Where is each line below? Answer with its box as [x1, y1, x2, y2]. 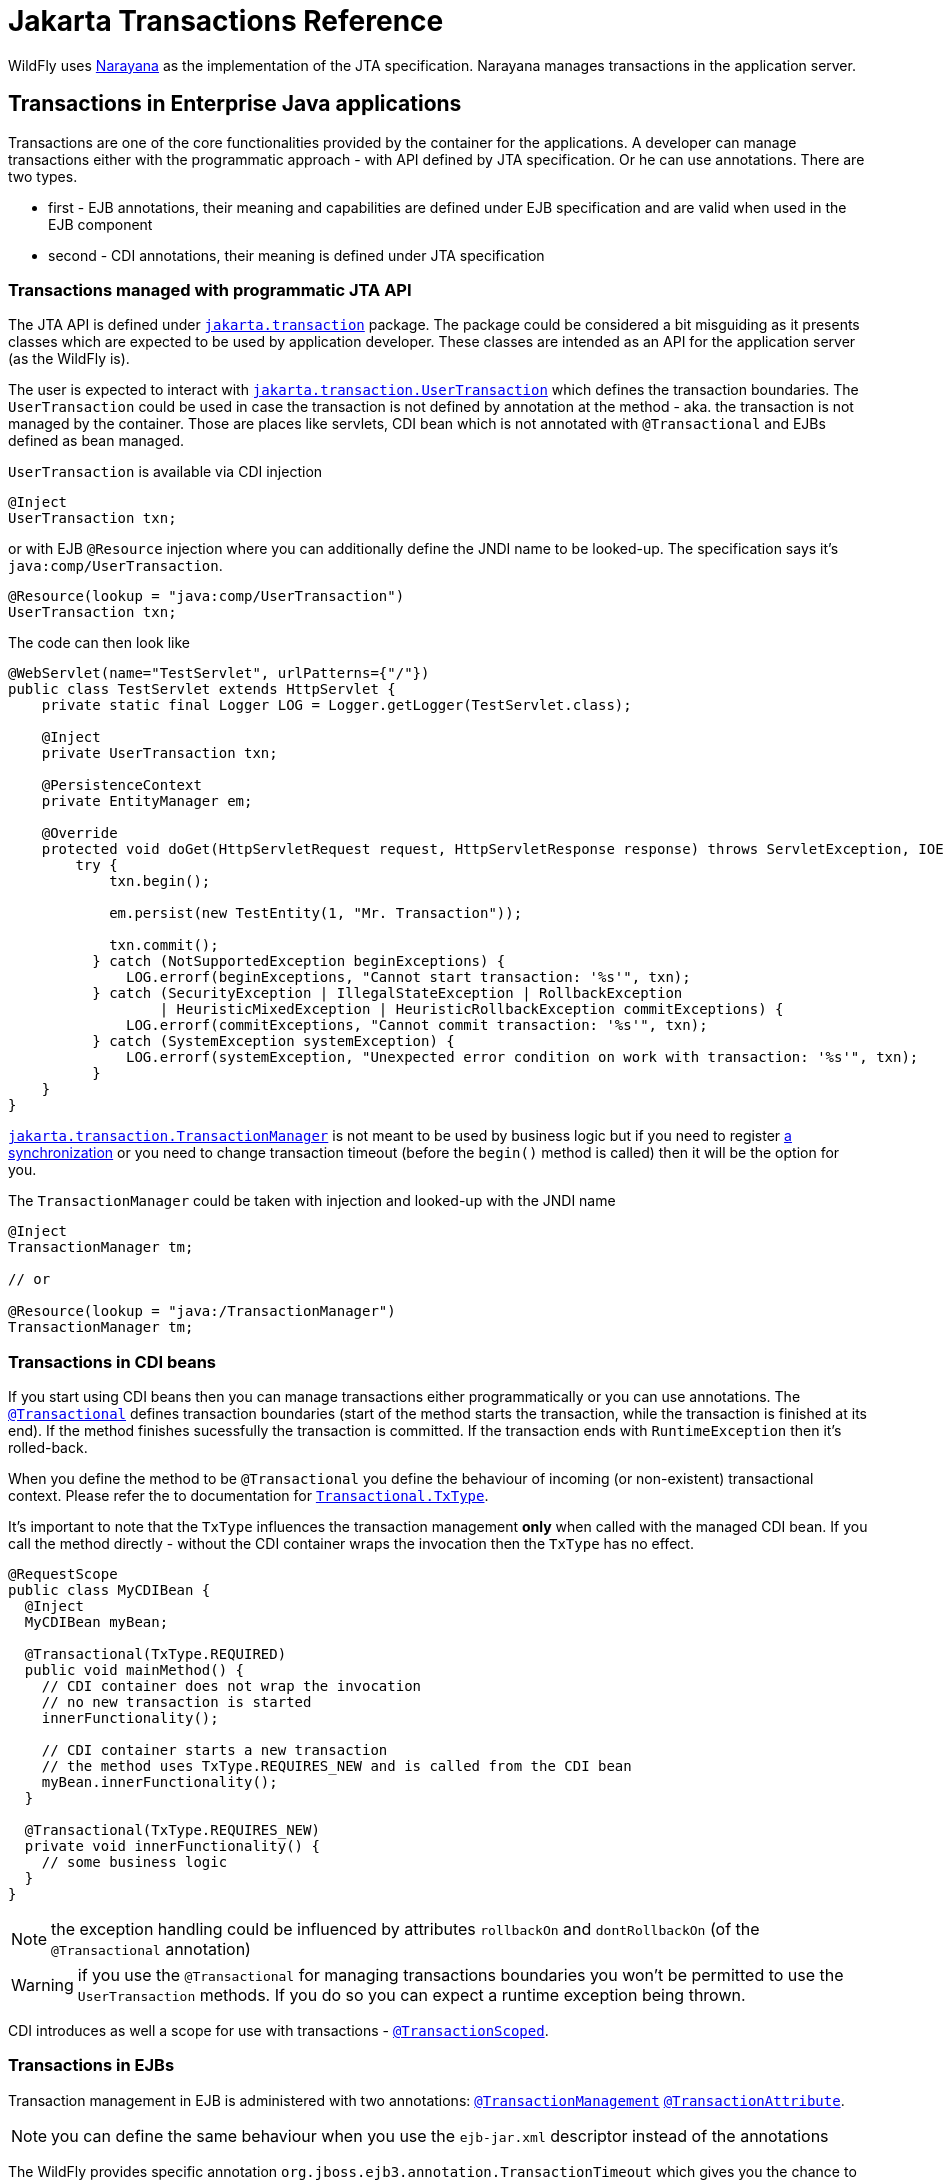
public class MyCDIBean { [8, 1582, 211, 1599]
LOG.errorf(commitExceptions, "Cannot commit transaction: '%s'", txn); [126, 1017, 708, 1034]
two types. [8, 167, 78, 185]
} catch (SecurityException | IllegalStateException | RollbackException [92, 985, 683, 1002]
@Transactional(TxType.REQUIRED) [24, 1646, 287, 1663]
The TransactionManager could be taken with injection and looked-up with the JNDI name [8, 1192, 616, 1210]
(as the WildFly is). [8, 350, 130, 368]
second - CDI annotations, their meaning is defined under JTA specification [48, 246, 545, 264]
